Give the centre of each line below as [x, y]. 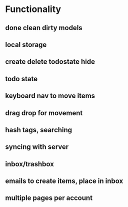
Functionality [33, 9]
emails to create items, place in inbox [64, 181]
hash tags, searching [39, 130]
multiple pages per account [49, 198]
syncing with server [37, 147]
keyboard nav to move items [50, 96]
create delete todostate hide [50, 62]
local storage [26, 44]
